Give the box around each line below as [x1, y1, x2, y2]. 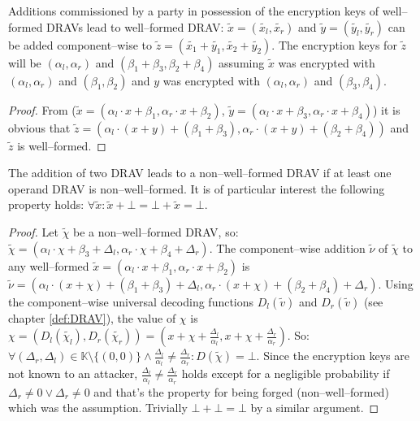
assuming [219, 54, 265, 71]
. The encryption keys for [271, 36, 397, 53]
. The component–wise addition [209, 239, 366, 256]
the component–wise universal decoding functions [8, 293, 254, 310]
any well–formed [8, 257, 89, 274]
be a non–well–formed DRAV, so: [73, 223, 239, 240]
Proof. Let [8, 223, 58, 240]
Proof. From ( [8, 101, 76, 118]
